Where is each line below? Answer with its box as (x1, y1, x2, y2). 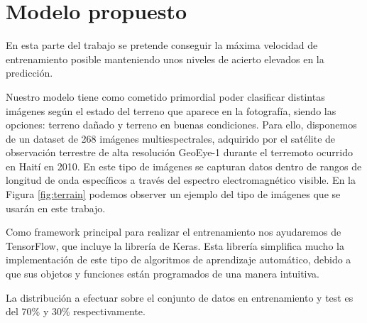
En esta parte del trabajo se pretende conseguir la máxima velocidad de (6, 38, 318, 53)
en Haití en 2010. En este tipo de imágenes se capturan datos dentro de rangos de (6, 158, 362, 173)
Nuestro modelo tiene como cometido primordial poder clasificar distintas (6, 89, 325, 104)
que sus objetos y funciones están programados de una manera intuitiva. (6, 266, 319, 281)
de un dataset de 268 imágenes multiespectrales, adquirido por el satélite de (6, 131, 336, 146)
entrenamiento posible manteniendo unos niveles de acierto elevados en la (6, 51, 324, 66)
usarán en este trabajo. (6, 200, 106, 215)
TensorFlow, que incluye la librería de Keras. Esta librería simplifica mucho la (6, 238, 344, 253)
